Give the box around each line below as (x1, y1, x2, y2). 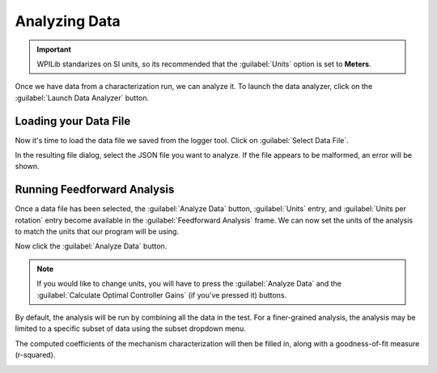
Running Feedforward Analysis (15, 183, 175, 197)
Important (36, 45, 72, 54)
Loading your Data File (15, 114, 131, 128)
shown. (15, 162, 40, 172)
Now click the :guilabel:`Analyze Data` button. (15, 241, 168, 251)
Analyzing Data (15, 12, 121, 30)
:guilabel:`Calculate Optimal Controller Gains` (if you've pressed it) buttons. (36, 290, 287, 299)
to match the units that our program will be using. (15, 227, 180, 236)
